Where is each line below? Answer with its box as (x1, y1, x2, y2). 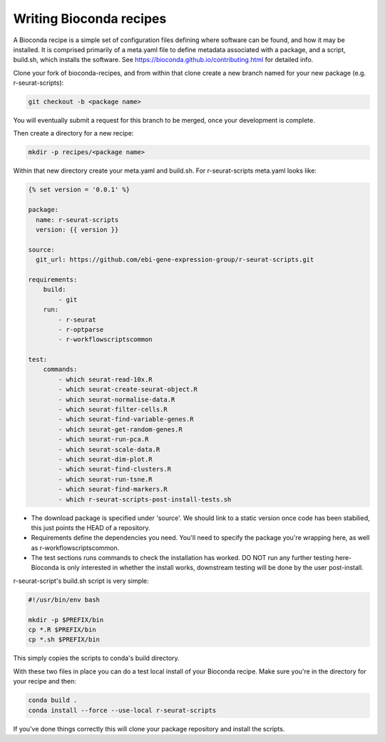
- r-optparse (58, 325, 104, 333)
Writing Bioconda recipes (13, 11, 167, 26)
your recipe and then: (13, 677, 76, 686)
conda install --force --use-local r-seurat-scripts (28, 706, 217, 714)
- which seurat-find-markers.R (58, 485, 168, 494)
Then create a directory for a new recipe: (13, 129, 134, 138)
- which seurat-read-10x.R (58, 375, 153, 383)
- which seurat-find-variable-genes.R (58, 415, 194, 424)
